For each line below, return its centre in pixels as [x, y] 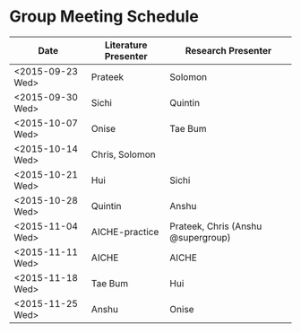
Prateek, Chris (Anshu [216, 226]
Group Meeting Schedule [104, 17]
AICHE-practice [125, 232]
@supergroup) [200, 237]
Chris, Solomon [123, 154]
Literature [126, 45]
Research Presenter [228, 50]
